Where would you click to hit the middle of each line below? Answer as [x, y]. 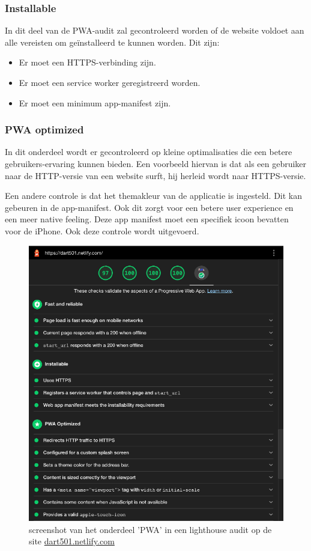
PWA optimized [44, 129]
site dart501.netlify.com [72, 541]
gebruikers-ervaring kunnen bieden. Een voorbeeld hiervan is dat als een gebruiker [156, 163]
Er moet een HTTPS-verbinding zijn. [87, 62]
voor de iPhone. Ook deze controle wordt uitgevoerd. [102, 230]
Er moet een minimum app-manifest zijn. [95, 102]
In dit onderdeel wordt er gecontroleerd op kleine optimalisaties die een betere [149, 152]
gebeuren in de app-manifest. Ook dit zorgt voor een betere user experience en [149, 207]
